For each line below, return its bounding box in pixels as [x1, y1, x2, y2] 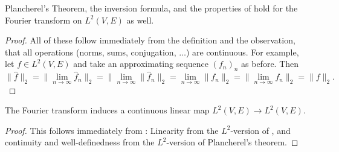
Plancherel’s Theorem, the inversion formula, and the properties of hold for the [5, 2, 298, 14]
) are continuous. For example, [186, 45, 299, 58]
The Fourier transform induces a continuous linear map [5, 104, 210, 116]
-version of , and [230, 124, 291, 136]
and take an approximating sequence [73, 57, 209, 70]
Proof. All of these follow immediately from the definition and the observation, [5, 34, 295, 46]
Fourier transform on [5, 13, 82, 26]
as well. [126, 13, 154, 26]
